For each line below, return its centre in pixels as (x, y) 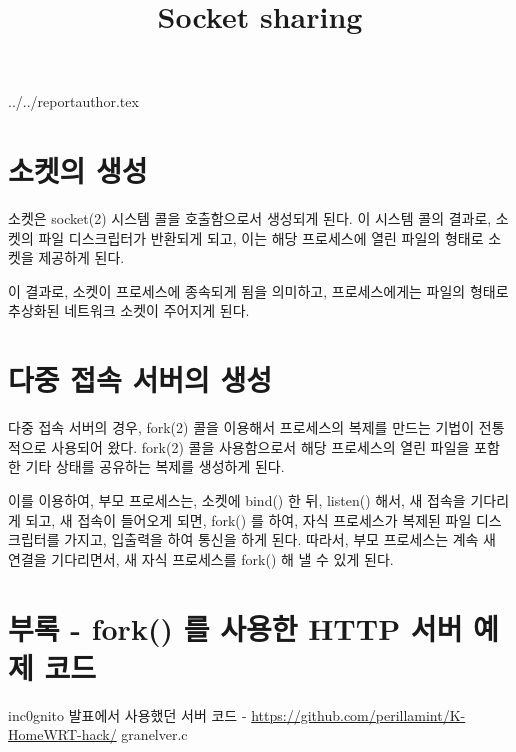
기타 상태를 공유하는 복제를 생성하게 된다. (155, 466)
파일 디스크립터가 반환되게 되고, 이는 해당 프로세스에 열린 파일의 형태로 (261, 237)
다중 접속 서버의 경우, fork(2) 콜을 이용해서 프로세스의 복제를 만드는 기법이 (241, 427)
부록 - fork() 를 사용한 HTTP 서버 (235, 627)
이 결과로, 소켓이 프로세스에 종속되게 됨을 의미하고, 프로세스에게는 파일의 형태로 (258, 290)
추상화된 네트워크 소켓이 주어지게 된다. (129, 310)
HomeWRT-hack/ (62, 734)
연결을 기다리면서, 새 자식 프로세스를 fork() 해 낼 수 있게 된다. (201, 558)
